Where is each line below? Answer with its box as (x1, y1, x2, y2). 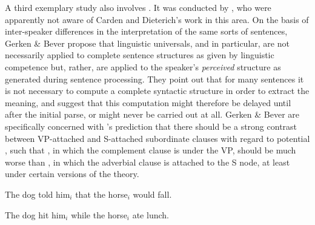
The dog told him (5, 187, 70, 200)
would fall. (133, 187, 172, 200)
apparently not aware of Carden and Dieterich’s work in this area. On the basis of (5, 13, 309, 25)
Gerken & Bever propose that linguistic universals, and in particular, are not (5, 36, 290, 49)
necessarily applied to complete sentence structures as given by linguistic (5, 49, 274, 61)
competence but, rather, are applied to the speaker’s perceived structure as (5, 60, 281, 73)
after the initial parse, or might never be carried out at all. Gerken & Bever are (5, 108, 300, 121)
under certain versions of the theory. (5, 167, 139, 180)
